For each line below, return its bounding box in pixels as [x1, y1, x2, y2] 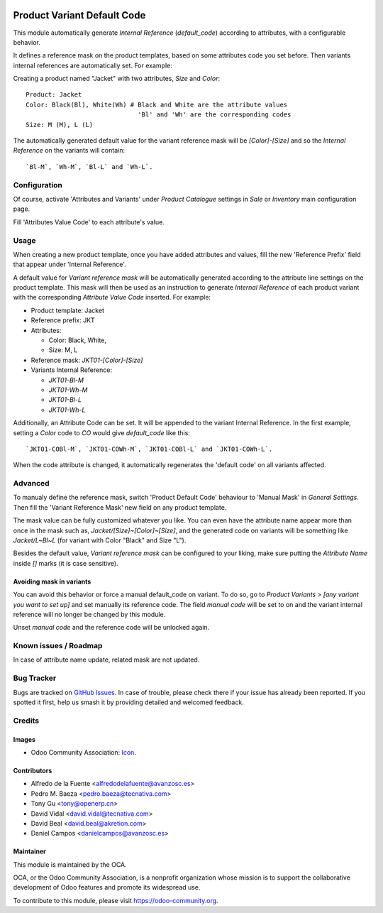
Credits [13, 716, 39, 726]
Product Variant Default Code [13, 9, 146, 21]
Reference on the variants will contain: [13, 146, 126, 155]
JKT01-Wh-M [48, 386, 88, 394]
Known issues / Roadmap [13, 641, 103, 651]
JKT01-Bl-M [48, 376, 84, 384]
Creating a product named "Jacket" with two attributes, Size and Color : [13, 75, 220, 83]
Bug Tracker [13, 673, 57, 683]
